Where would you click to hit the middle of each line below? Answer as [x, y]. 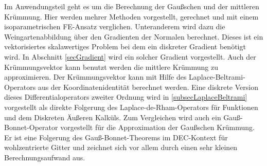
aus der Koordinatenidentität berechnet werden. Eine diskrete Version [148, 87]
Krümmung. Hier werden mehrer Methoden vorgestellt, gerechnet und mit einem [131, 16]
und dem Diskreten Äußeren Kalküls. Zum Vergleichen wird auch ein [113, 117]
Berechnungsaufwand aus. [45, 157]
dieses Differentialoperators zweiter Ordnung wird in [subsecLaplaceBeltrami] [126, 97]
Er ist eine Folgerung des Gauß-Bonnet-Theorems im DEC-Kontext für [116, 137]
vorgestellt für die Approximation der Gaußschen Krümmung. [157, 127]
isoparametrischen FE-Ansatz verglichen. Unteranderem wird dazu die [115, 26]
